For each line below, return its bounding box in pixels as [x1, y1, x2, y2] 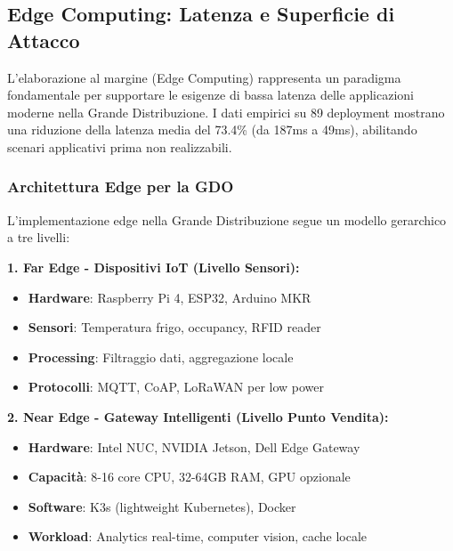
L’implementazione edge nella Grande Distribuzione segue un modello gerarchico [7, 210, 447, 229]
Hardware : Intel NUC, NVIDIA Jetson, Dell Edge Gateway [28, 437, 360, 456]
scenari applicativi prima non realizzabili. [7, 137, 232, 156]
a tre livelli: [7, 228, 70, 247]
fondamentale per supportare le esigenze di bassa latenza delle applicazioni [7, 85, 414, 104]
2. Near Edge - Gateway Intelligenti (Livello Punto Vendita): [7, 407, 389, 425]
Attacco [7, 26, 80, 53]
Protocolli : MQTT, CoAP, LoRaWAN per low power [28, 377, 325, 396]
